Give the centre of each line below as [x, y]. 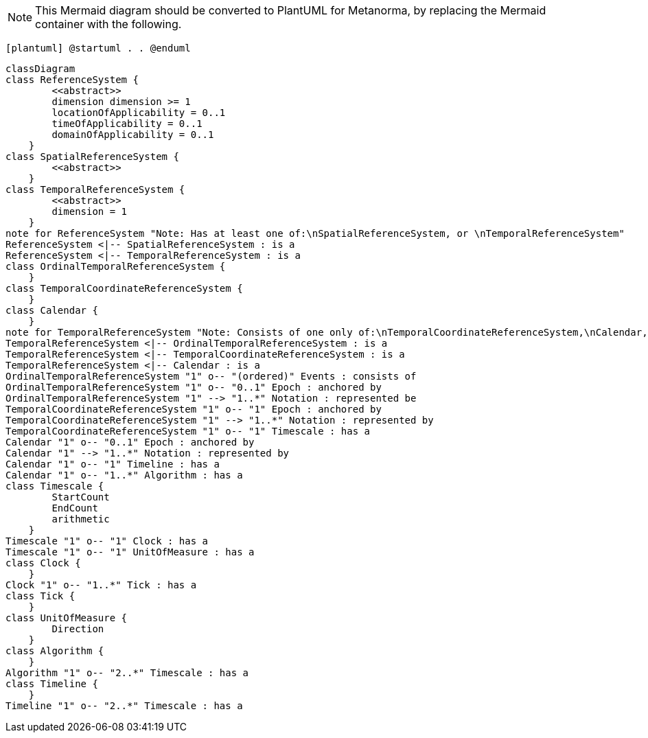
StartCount [81, 497]
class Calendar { [52, 310]
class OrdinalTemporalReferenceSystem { [116, 266]
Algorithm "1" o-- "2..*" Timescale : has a [127, 673]
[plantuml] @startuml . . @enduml [98, 48]
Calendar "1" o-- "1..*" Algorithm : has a [124, 475]
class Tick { [40, 596]
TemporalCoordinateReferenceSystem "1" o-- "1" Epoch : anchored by [194, 409]
